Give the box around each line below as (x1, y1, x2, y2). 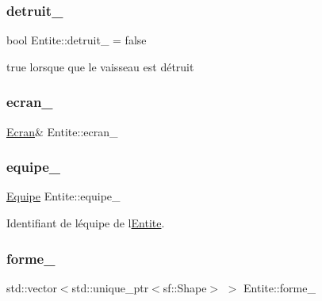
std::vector (6, 279, 57, 295)
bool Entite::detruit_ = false (6, 32, 147, 48)
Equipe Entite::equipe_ (6, 188, 121, 204)
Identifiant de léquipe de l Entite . (6, 215, 165, 231)
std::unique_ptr (71, 279, 149, 295)
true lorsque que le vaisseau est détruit (6, 58, 194, 74)
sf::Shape (163, 279, 207, 295)
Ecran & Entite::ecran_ (6, 123, 118, 139)
